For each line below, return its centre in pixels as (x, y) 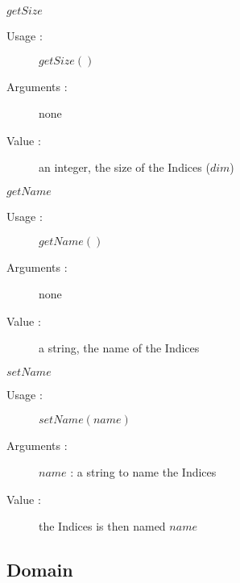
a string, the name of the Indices (119, 348)
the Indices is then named (102, 526)
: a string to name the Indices (143, 472)
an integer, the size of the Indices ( (124, 167)
